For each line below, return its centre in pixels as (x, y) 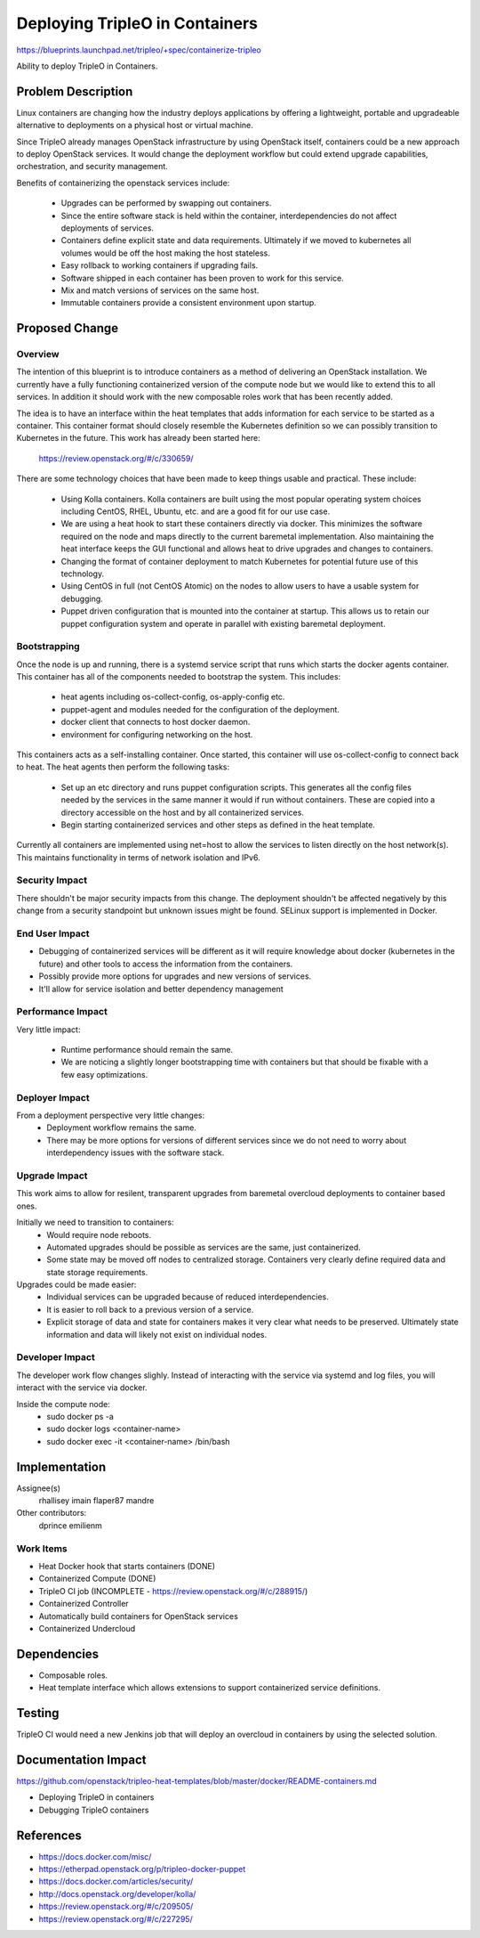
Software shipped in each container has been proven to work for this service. (202, 278)
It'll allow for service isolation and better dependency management (161, 989)
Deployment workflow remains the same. (122, 1128)
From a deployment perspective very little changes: (111, 1116)
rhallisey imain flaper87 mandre (96, 1501)
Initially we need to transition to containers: (95, 1222)
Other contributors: (52, 1513)
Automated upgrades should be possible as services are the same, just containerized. (204, 1247)
